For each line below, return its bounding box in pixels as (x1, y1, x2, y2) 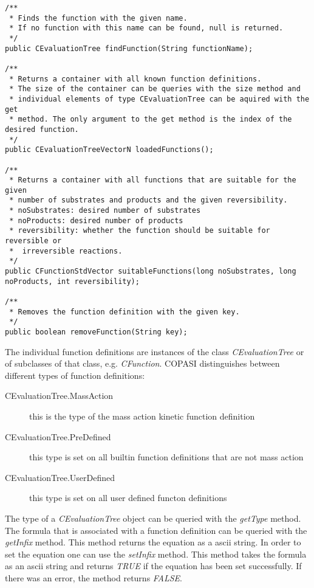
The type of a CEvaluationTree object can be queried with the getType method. (5, 512, 301, 524)
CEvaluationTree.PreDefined (5, 430, 111, 443)
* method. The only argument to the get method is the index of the (9, 115, 292, 124)
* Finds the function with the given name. (9, 13, 188, 22)
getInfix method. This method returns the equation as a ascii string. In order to (5, 536, 301, 548)
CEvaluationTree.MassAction (5, 389, 114, 402)
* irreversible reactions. (9, 246, 123, 255)
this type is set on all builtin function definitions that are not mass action (29, 451, 304, 463)
